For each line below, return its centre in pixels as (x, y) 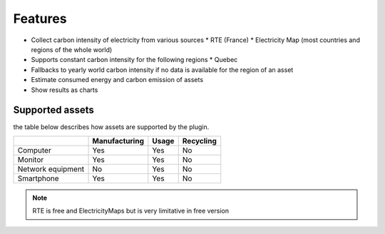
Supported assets (53, 110)
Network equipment (51, 169)
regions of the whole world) (72, 49)
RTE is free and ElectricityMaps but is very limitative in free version (131, 211)
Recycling (199, 141)
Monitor (31, 159)
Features (40, 19)
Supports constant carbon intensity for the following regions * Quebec (134, 60)
